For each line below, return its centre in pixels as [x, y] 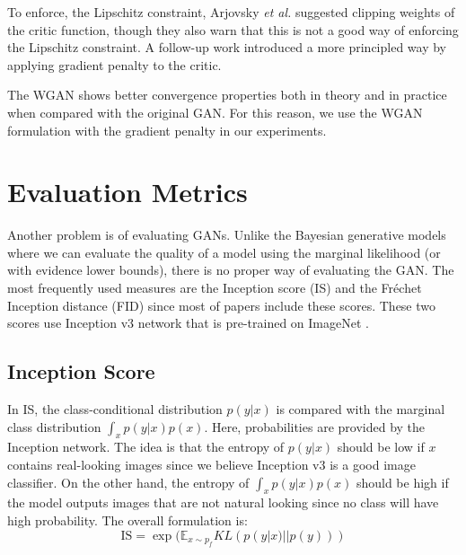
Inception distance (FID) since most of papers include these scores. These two [222, 305]
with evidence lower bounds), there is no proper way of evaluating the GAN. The [231, 270]
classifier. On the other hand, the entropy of [128, 482]
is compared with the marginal [360, 409]
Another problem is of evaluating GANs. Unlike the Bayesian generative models [227, 235]
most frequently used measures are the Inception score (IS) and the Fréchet [215, 288]
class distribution [54, 426]
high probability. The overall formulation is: [127, 520]
